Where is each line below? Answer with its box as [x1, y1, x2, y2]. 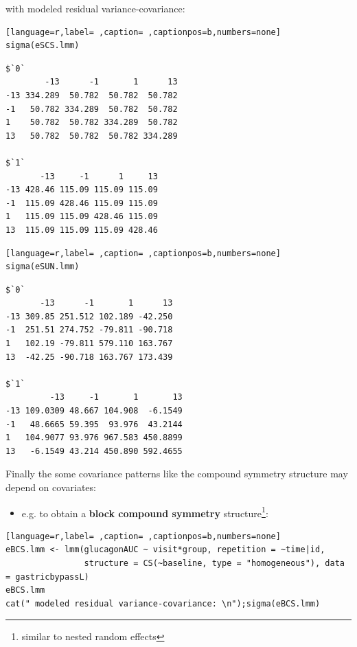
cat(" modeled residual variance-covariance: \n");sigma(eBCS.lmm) [5, 598, 321, 609]
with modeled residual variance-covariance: [5, 1, 185, 15]
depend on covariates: [5, 480, 96, 494]
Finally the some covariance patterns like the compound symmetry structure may [5, 466, 348, 481]
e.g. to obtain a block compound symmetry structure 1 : [21, 503, 268, 520]
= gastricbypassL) [5, 571, 89, 582]
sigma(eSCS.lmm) [5, 41, 80, 51]
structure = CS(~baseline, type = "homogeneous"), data [84, 558, 345, 569]
